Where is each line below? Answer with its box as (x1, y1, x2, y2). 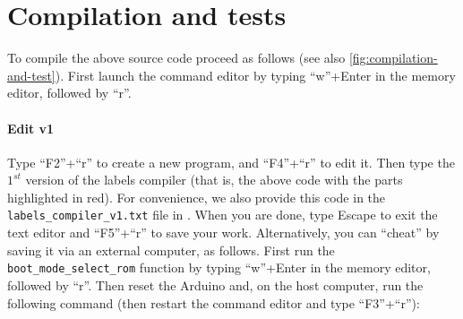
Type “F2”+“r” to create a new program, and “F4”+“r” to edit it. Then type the (7, 152, 455, 171)
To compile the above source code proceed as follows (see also (7, 48, 346, 67)
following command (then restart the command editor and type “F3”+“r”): (7, 293, 420, 312)
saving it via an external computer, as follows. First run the (7, 240, 335, 259)
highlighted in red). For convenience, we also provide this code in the (7, 187, 386, 206)
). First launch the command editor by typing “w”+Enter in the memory (55, 65, 456, 84)
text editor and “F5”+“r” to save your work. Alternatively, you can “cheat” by (7, 223, 440, 242)
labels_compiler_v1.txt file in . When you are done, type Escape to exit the (7, 205, 438, 224)
